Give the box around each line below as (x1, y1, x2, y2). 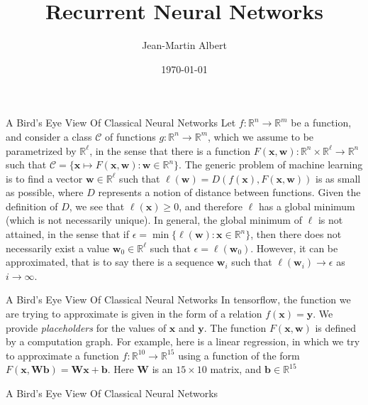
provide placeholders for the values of (6, 320, 167, 335)
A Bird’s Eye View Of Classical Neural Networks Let (6, 115, 236, 130)
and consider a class (6, 129, 92, 144)
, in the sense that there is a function (89, 143, 251, 158)
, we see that (69, 198, 125, 213)
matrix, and (210, 362, 262, 377)
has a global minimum (258, 198, 355, 213)
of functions (105, 129, 156, 144)
